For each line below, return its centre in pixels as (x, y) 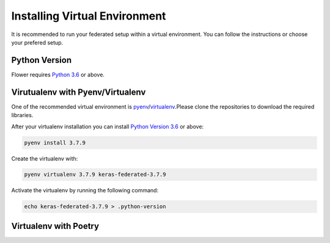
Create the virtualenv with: (45, 158)
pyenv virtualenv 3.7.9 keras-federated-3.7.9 (95, 175)
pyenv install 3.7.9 (55, 143)
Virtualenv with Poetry (55, 226)
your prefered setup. (37, 42)
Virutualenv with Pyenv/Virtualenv (79, 92)
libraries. (22, 115)
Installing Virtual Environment (89, 16)
